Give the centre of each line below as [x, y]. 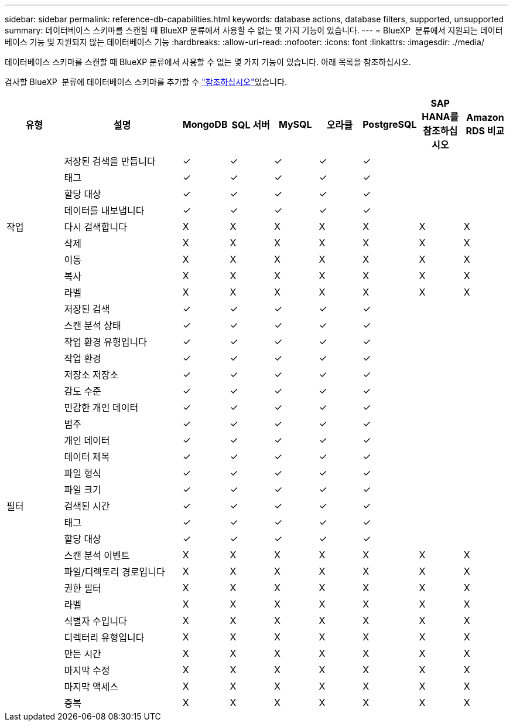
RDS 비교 [485, 131]
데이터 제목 [87, 457]
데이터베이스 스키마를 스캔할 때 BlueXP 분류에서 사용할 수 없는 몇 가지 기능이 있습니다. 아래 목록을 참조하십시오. [208, 62]
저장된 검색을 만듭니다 [110, 161]
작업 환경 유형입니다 [105, 342]
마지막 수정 [87, 670]
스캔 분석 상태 [93, 325]
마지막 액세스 [91, 687]
